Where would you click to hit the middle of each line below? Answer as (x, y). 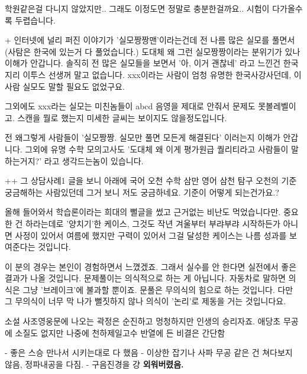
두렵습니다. (35, 20)
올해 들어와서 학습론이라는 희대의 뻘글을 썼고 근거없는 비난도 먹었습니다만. (143, 212)
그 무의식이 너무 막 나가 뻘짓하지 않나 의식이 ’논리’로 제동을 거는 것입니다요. (146, 301)
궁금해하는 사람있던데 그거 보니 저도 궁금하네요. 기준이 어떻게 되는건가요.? (142, 192)
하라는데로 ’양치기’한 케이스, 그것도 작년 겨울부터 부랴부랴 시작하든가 (153, 223)
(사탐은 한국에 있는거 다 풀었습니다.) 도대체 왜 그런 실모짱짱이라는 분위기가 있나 (153, 51)
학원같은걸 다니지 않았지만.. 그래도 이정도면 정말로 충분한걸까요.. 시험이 (137, 8)
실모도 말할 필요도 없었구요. (74, 86)
